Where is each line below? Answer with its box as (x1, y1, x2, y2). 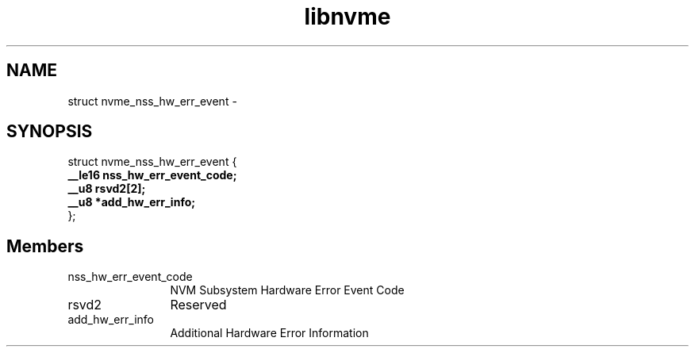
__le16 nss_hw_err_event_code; (67, 168, 237, 182)
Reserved (170, 297, 227, 313)
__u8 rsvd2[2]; (67, 182, 146, 196)
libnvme (304, 3, 391, 30)
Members (6, 236, 84, 256)
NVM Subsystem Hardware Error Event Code (170, 283, 405, 297)
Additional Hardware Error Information (170, 326, 369, 340)
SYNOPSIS (6, 121, 93, 142)
